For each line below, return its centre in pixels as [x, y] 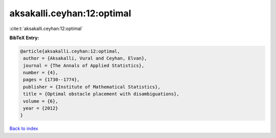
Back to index [24, 129]
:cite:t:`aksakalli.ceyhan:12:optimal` [46, 29]
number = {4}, [41, 73]
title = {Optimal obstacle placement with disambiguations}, [101, 94]
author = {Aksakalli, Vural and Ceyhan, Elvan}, [85, 58]
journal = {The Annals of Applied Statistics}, [84, 65]
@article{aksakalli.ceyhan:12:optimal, [70, 51]
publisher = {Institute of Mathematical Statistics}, [92, 87]
